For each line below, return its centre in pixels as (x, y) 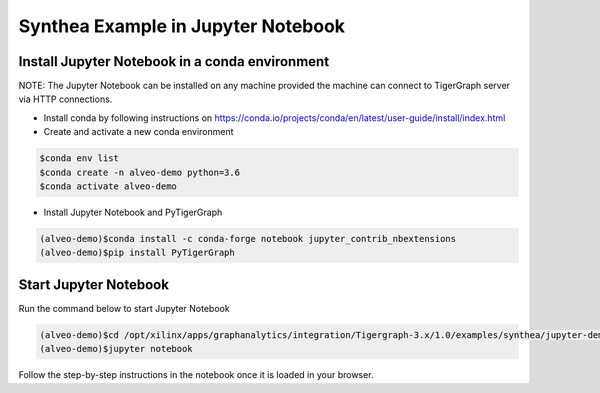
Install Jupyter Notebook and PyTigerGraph (133, 212)
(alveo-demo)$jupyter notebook (116, 349)
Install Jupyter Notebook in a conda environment (174, 61)
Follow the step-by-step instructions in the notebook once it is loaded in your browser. (196, 375)
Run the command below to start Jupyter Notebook (124, 308)
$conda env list (79, 158)
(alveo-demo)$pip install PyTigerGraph (137, 253)
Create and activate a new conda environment (138, 132)
